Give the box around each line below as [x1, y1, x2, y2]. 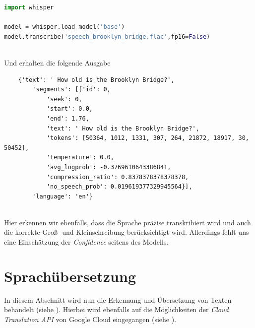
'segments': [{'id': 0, [32, 86, 111, 93]
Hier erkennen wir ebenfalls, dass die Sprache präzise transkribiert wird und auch [4, 217, 251, 227]
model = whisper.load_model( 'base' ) [4, 23, 125, 31]
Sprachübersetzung [4, 265, 136, 286]
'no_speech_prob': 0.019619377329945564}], [46, 183, 192, 191]
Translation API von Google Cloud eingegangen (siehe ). [4, 314, 177, 324]
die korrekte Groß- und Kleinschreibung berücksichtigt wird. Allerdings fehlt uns [4, 227, 249, 237]
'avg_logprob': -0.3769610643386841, [46, 163, 171, 171]
